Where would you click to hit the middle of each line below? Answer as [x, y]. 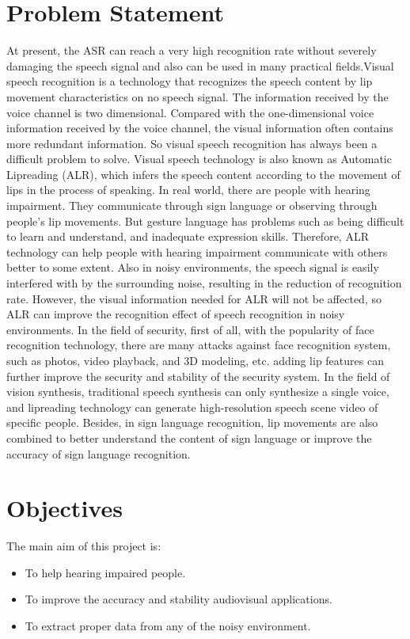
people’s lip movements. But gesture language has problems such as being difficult [205, 221]
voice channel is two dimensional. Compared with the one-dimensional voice [190, 112]
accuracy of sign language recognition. [99, 453]
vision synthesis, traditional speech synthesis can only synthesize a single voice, [198, 392]
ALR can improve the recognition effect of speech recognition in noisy [176, 314]
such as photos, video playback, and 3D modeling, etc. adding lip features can [195, 360]
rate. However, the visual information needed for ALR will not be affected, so [194, 298]
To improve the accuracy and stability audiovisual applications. [178, 599]
